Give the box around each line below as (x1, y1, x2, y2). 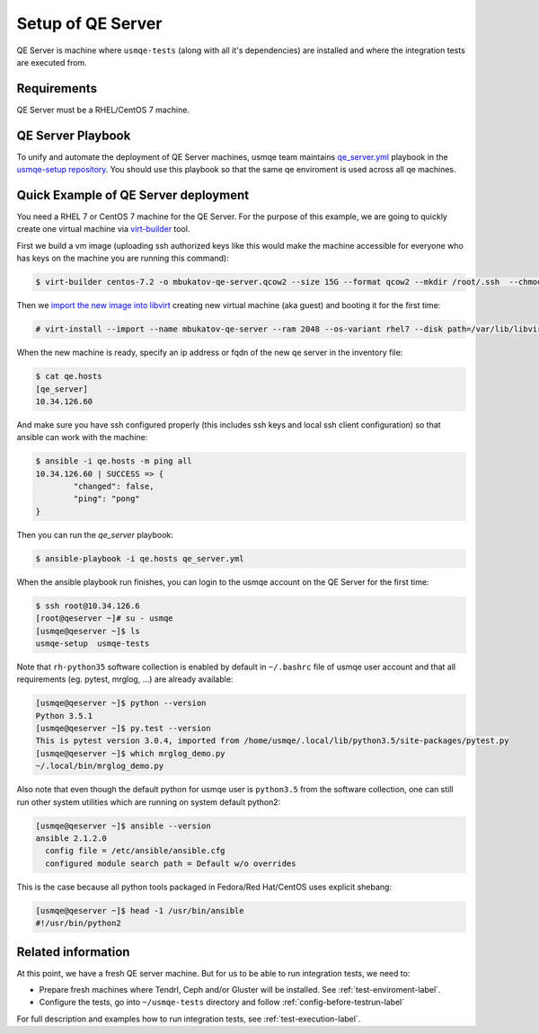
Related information (16, 944, 130, 959)
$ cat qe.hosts (35, 371, 102, 382)
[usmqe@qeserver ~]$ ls (35, 625, 141, 636)
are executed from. (16, 57, 87, 67)
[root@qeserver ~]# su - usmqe (35, 614, 174, 623)
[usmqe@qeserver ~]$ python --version (35, 698, 207, 709)
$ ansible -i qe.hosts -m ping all (35, 456, 192, 466)
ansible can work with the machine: (16, 432, 148, 443)
